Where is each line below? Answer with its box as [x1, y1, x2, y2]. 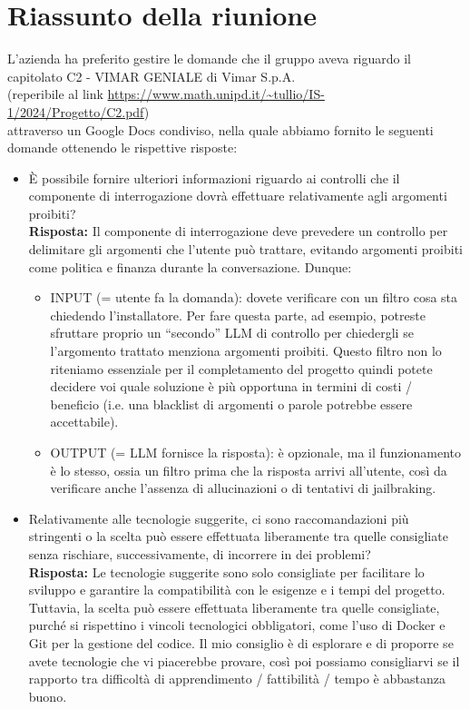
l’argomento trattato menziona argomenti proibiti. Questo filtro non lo [50, 341, 442, 360]
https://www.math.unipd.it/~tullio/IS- [107, 84, 325, 103]
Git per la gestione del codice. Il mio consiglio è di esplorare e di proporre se [28, 633, 454, 652]
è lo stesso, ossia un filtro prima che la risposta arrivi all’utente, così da [50, 460, 447, 479]
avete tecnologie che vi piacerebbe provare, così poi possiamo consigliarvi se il [28, 651, 460, 670]
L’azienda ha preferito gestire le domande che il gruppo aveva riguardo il [7, 49, 412, 68]
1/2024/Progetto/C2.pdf [7, 102, 144, 121]
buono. [28, 686, 67, 705]
